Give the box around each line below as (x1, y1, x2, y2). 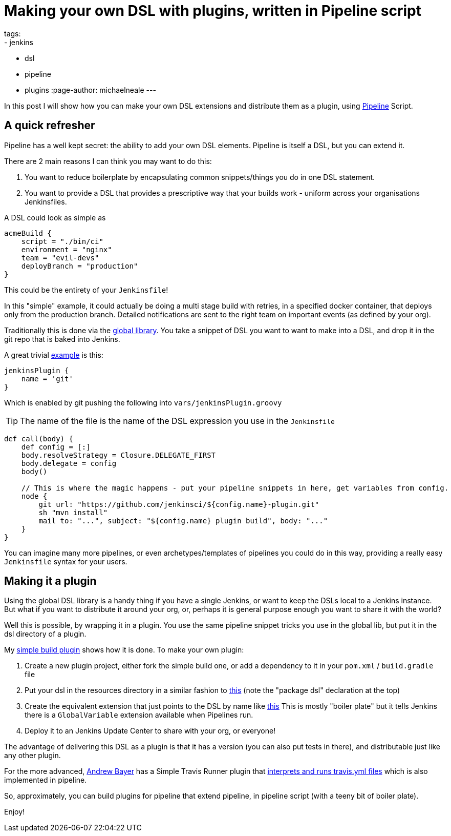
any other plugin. (4, 751, 61, 760)
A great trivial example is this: (4, 350, 103, 359)
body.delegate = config (21, 459, 117, 467)
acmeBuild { (4, 229, 52, 237)
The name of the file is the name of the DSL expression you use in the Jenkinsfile (20, 415, 335, 426)
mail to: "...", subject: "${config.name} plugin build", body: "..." (38, 516, 328, 525)
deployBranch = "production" (21, 261, 138, 270)
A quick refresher (4, 119, 95, 132)
